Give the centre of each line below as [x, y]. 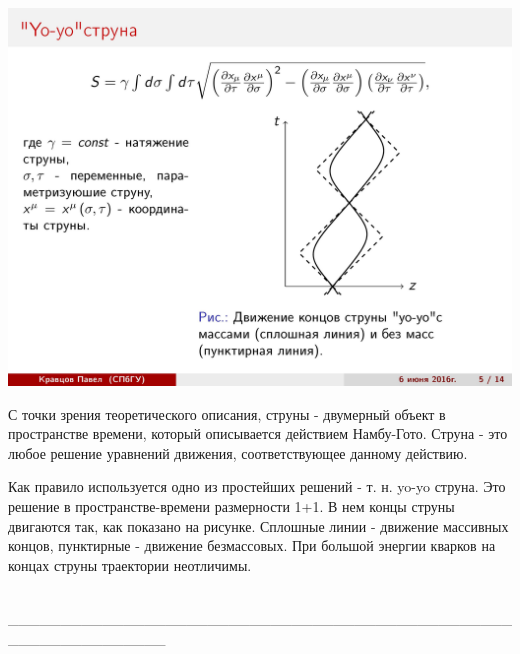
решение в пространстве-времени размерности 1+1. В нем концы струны [231, 505]
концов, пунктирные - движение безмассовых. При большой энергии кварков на [252, 545]
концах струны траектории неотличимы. [130, 564]
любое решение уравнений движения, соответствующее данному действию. [238, 452]
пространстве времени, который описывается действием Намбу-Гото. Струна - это [258, 433]
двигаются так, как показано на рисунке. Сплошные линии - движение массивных [258, 525]
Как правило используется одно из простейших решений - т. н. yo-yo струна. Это [257, 486]
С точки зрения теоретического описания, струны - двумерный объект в [227, 413]
